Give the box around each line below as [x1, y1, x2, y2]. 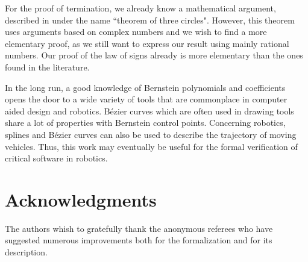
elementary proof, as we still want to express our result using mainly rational [5, 37, 289, 49]
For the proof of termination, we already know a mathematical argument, [5, 2, 276, 14]
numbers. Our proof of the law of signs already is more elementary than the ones [5, 49, 303, 61]
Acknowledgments [5, 187, 157, 211]
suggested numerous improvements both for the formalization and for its [5, 234, 272, 246]
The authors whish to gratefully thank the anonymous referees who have [5, 222, 273, 234]
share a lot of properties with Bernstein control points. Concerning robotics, [5, 116, 286, 129]
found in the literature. [5, 60, 90, 73]
